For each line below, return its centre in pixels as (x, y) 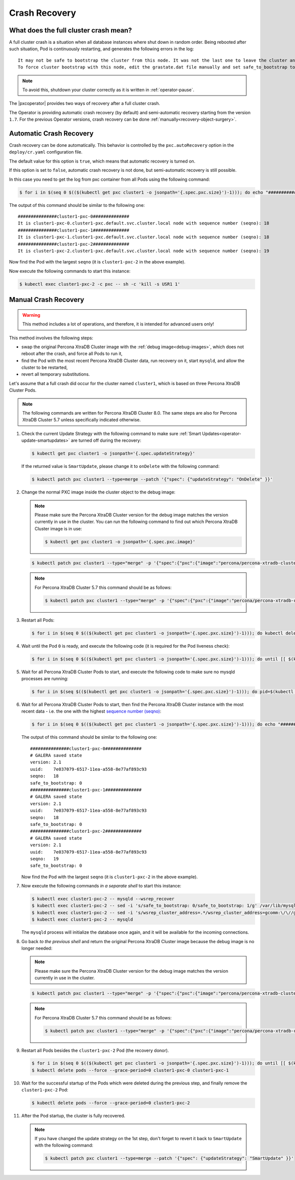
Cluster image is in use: (58, 528)
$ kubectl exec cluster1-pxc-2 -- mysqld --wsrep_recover (103, 899)
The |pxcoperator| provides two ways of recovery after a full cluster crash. (85, 103)
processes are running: (45, 678)
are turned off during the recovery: (106, 440)
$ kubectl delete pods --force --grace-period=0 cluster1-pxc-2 (111, 1103)
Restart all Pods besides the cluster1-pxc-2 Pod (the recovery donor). (95, 1050)
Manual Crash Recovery (47, 300)
